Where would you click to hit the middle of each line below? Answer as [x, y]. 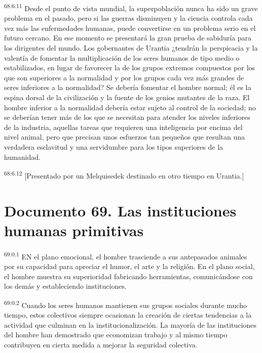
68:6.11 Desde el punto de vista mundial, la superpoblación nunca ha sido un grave [131, 7]
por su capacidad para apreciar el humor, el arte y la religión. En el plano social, [129, 266]
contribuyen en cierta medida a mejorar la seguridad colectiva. [101, 344]
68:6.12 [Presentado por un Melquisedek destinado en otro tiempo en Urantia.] [124, 175]
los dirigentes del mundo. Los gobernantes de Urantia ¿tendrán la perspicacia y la [131, 48]
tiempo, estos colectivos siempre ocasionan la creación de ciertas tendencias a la [128, 315]
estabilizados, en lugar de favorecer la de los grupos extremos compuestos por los [130, 68]
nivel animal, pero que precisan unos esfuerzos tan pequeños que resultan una [125, 137]
